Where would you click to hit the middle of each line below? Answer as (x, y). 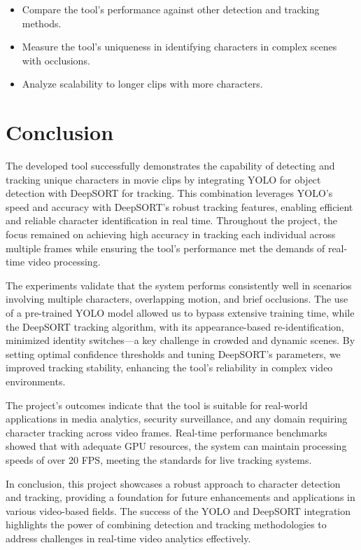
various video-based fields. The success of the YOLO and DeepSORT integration (178, 510)
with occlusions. (56, 60)
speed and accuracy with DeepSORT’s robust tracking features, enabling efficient (179, 206)
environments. (36, 381)
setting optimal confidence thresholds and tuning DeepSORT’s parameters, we (173, 353)
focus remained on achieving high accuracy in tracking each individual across (171, 234)
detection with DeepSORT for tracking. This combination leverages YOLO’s (169, 193)
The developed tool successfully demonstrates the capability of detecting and (170, 166)
